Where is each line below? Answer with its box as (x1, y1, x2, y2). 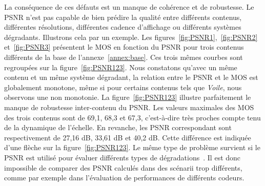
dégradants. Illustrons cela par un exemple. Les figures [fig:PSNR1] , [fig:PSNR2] (4, 31, 258, 42)
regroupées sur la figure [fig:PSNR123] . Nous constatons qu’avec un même (4, 61, 237, 72)
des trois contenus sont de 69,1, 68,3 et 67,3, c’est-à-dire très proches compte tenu (4, 112, 261, 122)
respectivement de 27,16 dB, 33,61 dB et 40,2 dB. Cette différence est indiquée (4, 132, 251, 142)
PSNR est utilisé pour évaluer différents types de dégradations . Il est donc (4, 152, 241, 162)
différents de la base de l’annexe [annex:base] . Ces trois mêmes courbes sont (4, 51, 243, 62)
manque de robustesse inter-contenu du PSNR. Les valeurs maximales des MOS (4, 101, 254, 112)
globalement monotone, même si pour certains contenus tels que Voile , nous (4, 81, 242, 92)
